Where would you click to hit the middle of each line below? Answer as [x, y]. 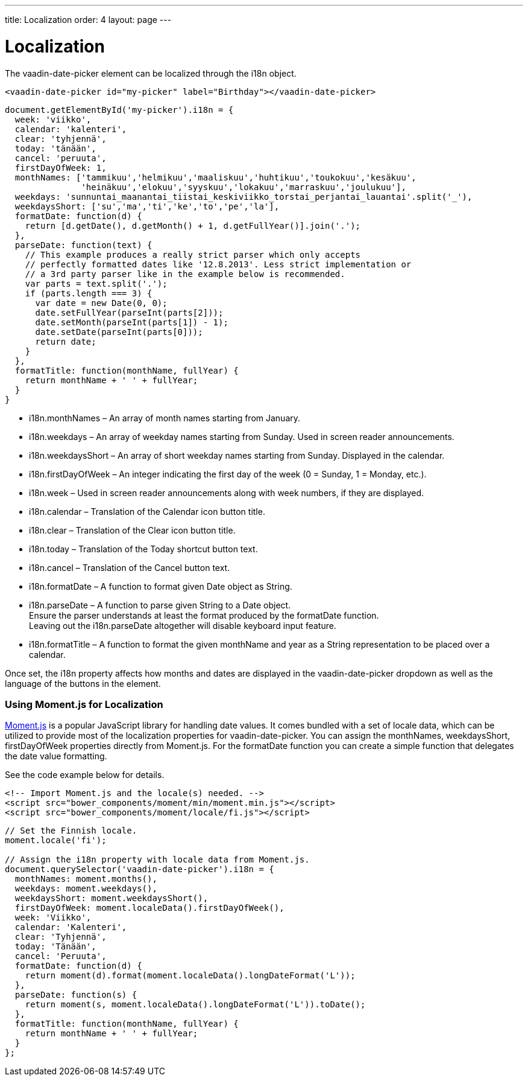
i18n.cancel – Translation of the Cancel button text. [130, 567]
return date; [66, 341]
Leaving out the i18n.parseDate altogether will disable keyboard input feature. [183, 625]
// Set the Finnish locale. [71, 831]
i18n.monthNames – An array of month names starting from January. [165, 418]
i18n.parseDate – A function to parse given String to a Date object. [160, 605]
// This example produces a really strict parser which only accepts [193, 254]
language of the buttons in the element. [83, 683]
